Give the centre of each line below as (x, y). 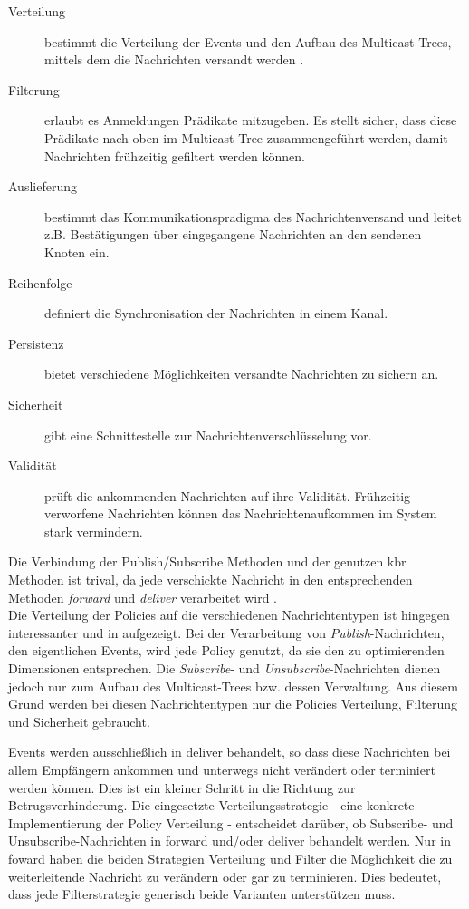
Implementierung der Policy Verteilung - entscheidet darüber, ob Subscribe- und (231, 822)
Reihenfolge (40, 282)
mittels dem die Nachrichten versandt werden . (174, 59)
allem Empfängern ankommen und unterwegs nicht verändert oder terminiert (222, 769)
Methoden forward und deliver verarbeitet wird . (143, 597)
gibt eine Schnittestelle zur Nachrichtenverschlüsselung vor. (208, 435)
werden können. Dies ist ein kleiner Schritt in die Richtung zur (182, 787)
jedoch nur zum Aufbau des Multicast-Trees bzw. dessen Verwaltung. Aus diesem (233, 686)
